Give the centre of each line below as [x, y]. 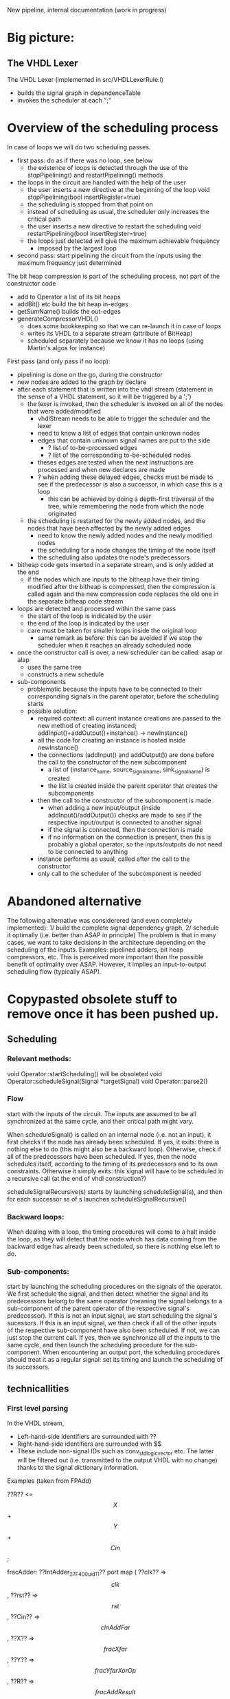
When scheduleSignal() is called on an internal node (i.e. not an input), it [109, 1134]
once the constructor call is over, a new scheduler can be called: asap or [120, 652]
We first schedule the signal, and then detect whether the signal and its [108, 1294]
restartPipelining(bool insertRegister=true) [87, 233]
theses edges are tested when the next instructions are [116, 462]
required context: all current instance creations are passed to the [129, 718]
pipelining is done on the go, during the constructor [90, 374]
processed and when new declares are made [101, 469]
